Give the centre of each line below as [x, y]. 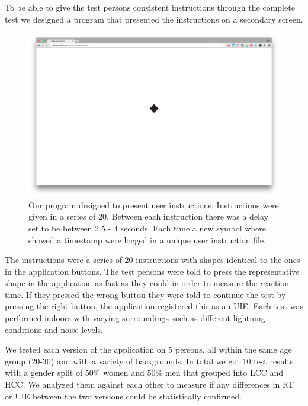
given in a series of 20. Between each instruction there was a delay [148, 216]
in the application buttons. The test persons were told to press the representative [152, 271]
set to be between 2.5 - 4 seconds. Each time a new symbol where [147, 228]
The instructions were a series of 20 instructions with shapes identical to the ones [153, 260]
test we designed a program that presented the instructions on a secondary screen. [154, 19]
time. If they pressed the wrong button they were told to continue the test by [145, 294]
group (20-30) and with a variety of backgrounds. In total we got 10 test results [149, 361]
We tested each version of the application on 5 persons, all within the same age [148, 349]
